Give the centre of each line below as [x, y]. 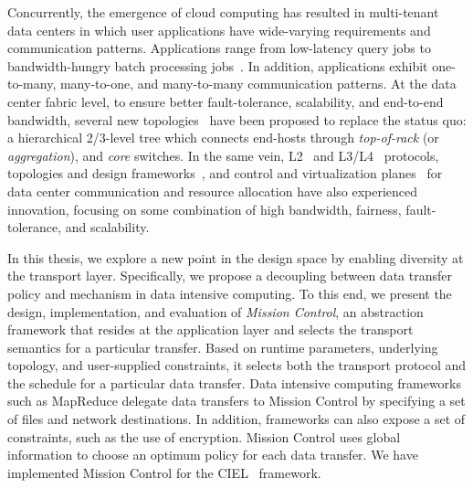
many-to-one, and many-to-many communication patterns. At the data [258, 84]
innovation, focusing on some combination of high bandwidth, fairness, [205, 209]
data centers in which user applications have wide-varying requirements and [219, 30]
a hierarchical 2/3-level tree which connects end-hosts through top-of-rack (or [223, 138]
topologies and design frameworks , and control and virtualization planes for [225, 173]
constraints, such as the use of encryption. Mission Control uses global [204, 436]
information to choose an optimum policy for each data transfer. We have [213, 455]
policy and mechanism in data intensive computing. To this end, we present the [230, 293]
